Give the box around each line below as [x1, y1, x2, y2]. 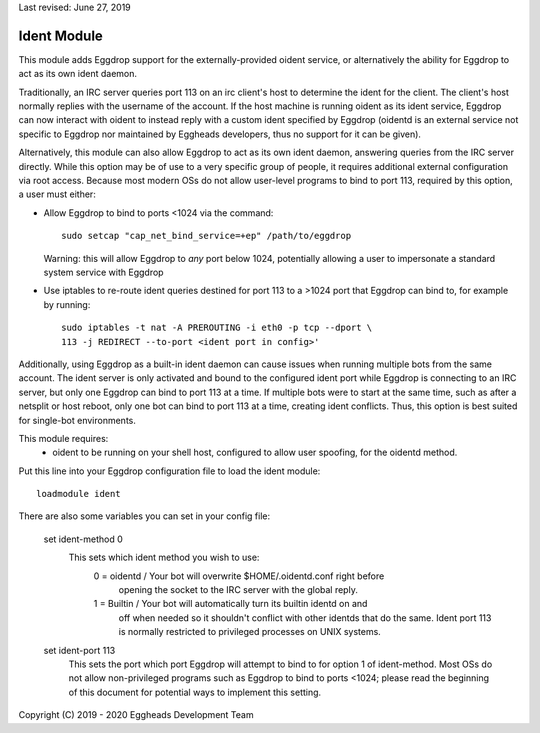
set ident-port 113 [43, 644, 116, 656]
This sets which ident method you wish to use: [68, 551, 260, 564]
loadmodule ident [36, 488, 121, 500]
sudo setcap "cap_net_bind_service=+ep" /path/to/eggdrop [61, 230, 352, 242]
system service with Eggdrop [43, 266, 164, 278]
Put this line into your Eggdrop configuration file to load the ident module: [18, 465, 321, 477]
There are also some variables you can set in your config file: [18, 510, 270, 522]
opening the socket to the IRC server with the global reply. [118, 584, 359, 596]
